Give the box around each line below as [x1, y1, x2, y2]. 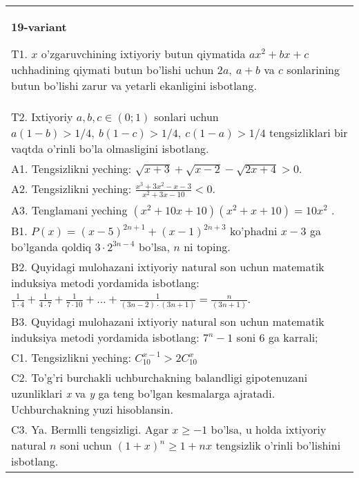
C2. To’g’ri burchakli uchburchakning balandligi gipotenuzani [11, 369, 308, 386]
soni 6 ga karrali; [236, 329, 318, 346]
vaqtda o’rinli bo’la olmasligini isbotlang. [11, 140, 209, 156]
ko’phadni [230, 223, 278, 239]
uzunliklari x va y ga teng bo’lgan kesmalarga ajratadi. [11, 385, 275, 402]
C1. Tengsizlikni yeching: [11, 349, 131, 366]
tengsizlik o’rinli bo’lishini [215, 437, 341, 454]
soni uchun [60, 437, 112, 454]
